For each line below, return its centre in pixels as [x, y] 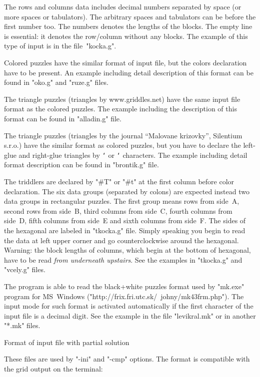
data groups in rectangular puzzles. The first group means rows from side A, [122, 201]
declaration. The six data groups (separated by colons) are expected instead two [127, 191]
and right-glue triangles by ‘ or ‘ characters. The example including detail [133, 155]
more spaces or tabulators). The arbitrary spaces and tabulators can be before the [130, 16]
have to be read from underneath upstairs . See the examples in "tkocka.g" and [123, 259]
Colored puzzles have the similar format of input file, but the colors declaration [125, 62]
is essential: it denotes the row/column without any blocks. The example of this [126, 36]
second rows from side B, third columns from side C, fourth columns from [118, 210]
